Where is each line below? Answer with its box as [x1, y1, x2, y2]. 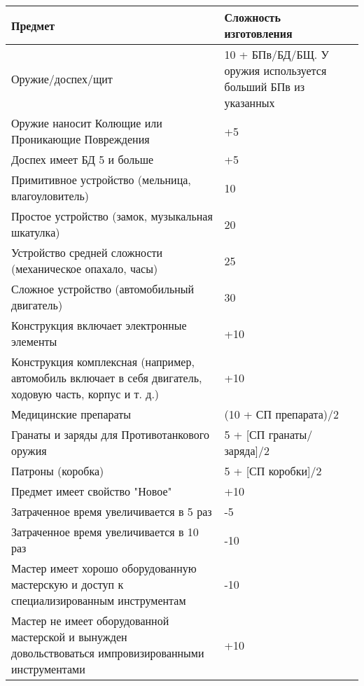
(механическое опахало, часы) [11, 260, 158, 276]
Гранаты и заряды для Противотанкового [11, 426, 209, 442]
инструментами [11, 661, 85, 677]
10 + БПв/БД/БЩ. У [224, 46, 329, 62]
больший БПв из [224, 78, 305, 94]
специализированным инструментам [11, 592, 186, 608]
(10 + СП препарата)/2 [224, 406, 339, 422]
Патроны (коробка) [11, 463, 104, 479]
